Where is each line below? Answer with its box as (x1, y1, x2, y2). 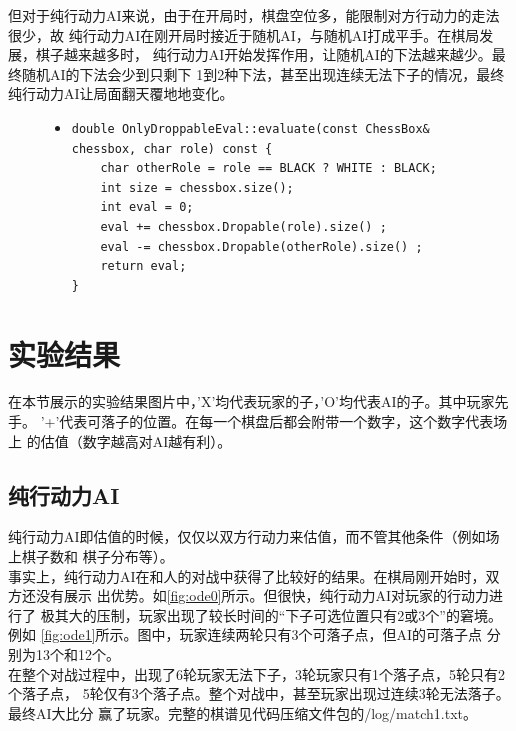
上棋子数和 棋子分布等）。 (8, 546, 174, 567)
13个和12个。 (35, 643, 120, 664)
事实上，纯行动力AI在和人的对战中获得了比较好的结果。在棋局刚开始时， (8, 565, 486, 586)
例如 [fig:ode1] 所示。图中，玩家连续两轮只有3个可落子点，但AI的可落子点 (8, 624, 483, 645)
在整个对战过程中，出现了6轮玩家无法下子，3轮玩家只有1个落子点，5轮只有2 (8, 663, 505, 684)
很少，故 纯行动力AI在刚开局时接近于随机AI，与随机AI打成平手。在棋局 (8, 24, 480, 45)
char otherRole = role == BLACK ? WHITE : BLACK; (100, 161, 437, 176)
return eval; (100, 259, 187, 274)
